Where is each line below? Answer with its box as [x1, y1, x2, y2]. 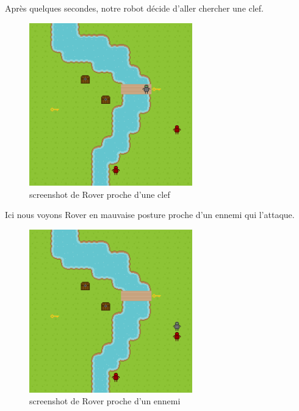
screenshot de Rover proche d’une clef [29, 187, 170, 200]
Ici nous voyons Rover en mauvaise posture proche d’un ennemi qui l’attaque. [5, 208, 295, 221]
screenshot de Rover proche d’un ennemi [29, 395, 181, 407]
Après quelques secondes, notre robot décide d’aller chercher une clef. [5, 2, 264, 14]
